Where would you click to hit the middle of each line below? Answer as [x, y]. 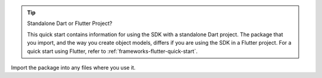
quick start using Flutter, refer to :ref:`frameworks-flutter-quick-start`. [112, 51]
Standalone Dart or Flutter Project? [70, 23]
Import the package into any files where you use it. [73, 67]
